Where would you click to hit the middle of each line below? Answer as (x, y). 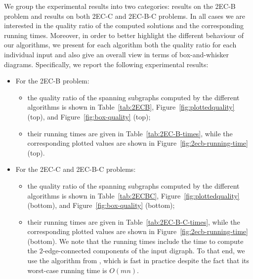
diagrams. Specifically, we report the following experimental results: (106, 64)
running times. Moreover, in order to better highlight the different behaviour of (124, 35)
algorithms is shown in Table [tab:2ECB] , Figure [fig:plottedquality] (131, 107)
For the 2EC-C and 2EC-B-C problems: (76, 169)
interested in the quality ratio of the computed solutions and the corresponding (124, 25)
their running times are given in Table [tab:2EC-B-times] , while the (130, 133)
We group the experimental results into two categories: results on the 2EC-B (120, 6)
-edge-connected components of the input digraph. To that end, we (144, 251)
